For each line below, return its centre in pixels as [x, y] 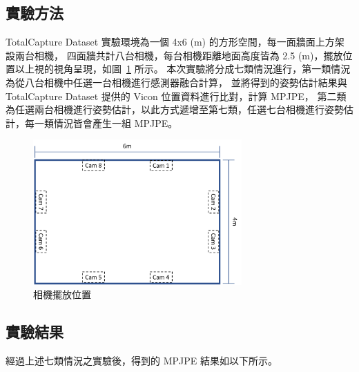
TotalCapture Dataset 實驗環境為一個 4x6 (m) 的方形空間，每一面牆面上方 [170, 42]
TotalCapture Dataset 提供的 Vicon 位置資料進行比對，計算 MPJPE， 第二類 [176, 96]
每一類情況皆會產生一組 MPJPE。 [101, 123]
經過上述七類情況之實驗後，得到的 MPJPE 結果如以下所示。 [142, 361]
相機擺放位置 [62, 294]
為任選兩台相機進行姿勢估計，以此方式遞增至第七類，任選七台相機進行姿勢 [175, 109]
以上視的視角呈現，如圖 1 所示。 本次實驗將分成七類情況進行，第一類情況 [183, 69]
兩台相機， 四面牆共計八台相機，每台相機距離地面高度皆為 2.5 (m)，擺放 [179, 55]
